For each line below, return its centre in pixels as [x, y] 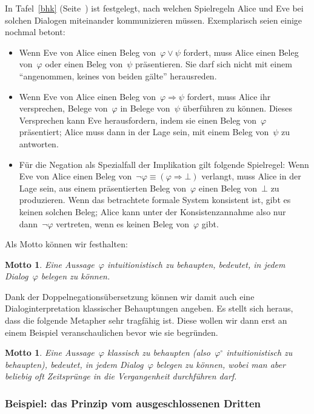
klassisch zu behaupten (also [159, 352]
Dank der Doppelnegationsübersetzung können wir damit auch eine [130, 296]
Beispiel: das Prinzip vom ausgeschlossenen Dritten [133, 403]
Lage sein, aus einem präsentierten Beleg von [103, 188]
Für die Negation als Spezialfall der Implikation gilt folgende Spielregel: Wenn [164, 164]
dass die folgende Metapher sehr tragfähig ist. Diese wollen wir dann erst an [146, 320]
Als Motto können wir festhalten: [66, 244]
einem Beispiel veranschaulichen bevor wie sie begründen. [112, 332]
